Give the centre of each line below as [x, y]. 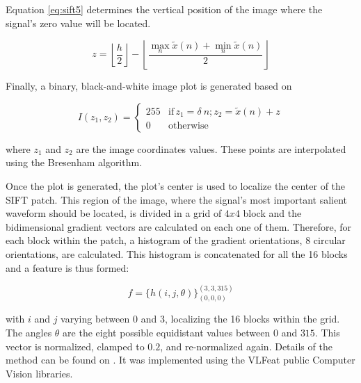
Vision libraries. [39, 373]
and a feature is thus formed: [67, 267]
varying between [95, 319]
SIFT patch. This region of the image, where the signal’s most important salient [177, 199]
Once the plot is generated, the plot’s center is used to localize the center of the [176, 185]
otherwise [188, 125]
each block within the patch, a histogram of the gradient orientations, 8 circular [176, 240]
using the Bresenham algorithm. [74, 162]
